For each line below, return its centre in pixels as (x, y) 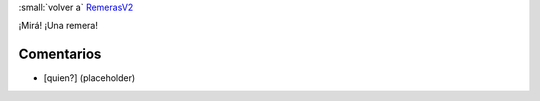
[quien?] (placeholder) (89, 78)
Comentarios (60, 54)
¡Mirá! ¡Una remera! (58, 26)
